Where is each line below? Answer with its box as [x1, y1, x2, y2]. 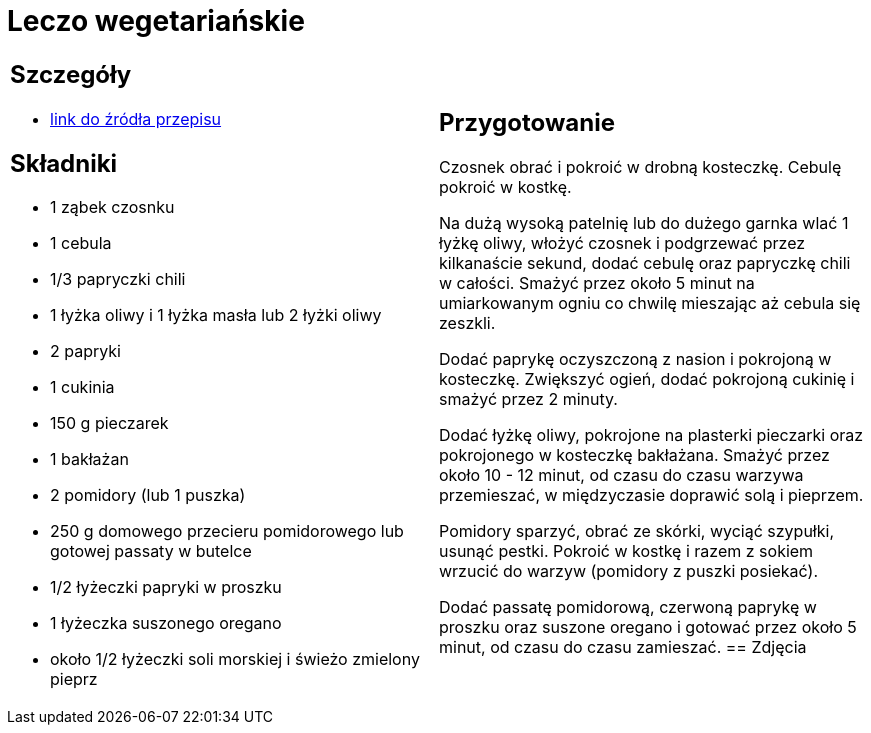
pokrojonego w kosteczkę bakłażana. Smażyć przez [439, 445, 830, 466]
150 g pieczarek [50, 413, 169, 434]
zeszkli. [439, 313, 496, 334]
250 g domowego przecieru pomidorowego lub [50, 521, 404, 542]
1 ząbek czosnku [50, 197, 175, 218]
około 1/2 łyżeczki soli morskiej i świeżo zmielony [50, 649, 420, 670]
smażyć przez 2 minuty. [439, 389, 618, 410]
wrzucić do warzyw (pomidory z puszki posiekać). [439, 561, 818, 582]
